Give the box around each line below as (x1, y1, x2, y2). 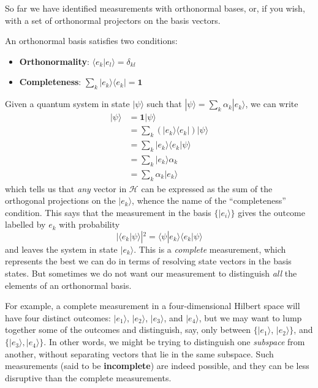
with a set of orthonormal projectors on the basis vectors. (5, 13, 221, 26)
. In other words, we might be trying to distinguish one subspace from (44, 335, 305, 348)
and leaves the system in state (5, 242, 118, 255)
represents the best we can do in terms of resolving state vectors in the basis (5, 255, 292, 267)
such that (146, 97, 182, 110)
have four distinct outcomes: (5, 311, 111, 324)
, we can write (245, 97, 298, 110)
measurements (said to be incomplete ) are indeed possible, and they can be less (5, 359, 309, 372)
